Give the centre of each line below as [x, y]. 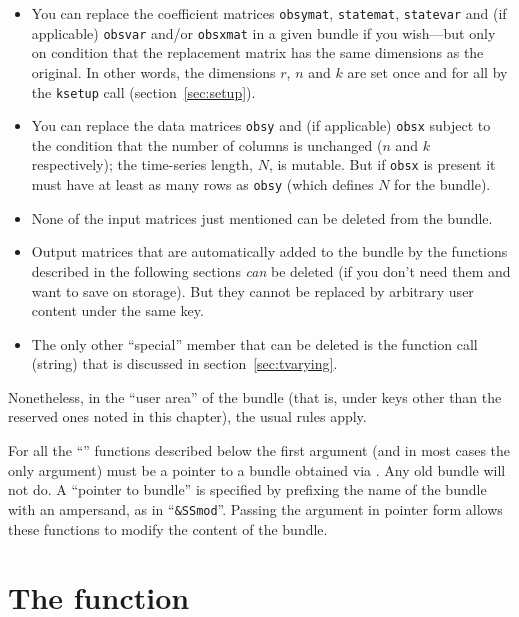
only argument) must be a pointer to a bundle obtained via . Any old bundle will [257, 469]
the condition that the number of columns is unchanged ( [207, 144]
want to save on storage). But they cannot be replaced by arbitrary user [252, 290]
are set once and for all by [427, 71]
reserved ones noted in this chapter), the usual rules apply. [187, 416]
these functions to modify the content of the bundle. [168, 528]
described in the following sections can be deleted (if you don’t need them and [271, 270]
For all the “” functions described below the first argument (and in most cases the [259, 450]
